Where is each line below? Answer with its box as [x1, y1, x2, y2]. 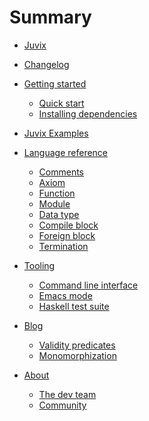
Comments [38, 166, 85, 178]
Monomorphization [38, 349, 117, 361]
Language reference [23, 146, 109, 158]
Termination [38, 240, 89, 252]
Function [38, 187, 76, 199]
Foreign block [38, 229, 96, 241]
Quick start [38, 97, 85, 109]
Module [38, 197, 71, 210]
